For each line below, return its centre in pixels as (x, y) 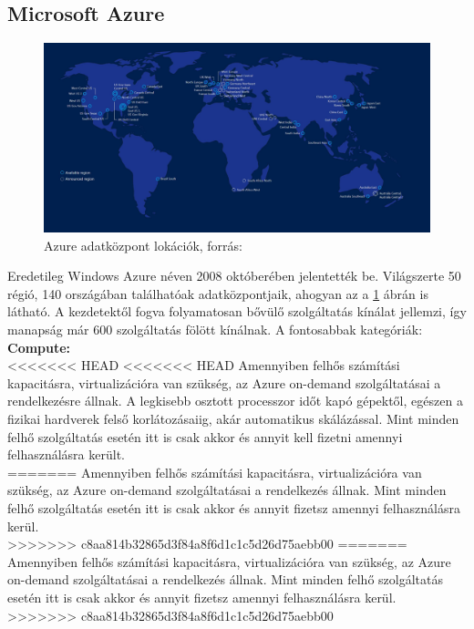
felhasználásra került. (66, 454)
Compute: (39, 347)
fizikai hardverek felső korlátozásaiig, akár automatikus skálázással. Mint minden (233, 418)
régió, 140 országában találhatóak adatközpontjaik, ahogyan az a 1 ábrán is (218, 293)
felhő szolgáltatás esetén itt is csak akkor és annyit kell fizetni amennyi (205, 436)
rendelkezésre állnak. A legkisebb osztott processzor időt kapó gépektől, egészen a (235, 401)
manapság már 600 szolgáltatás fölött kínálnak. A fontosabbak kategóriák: (215, 330)
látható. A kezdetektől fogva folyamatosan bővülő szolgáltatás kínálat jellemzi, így (237, 311)
